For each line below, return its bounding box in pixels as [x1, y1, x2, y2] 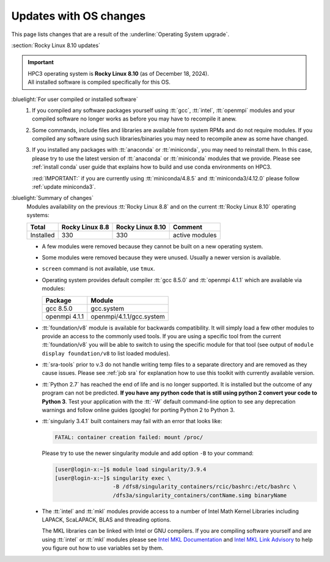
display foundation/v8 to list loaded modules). [42, 349, 170, 357]
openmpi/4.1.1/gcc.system [90, 312, 165, 320]
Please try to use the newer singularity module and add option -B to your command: [42, 449, 254, 457]
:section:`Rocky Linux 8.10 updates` [11, 42, 101, 49]
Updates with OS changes [11, 9, 146, 23]
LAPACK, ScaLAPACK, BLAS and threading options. [42, 516, 171, 523]
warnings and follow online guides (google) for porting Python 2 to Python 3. [42, 407, 235, 414]
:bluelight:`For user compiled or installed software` [11, 95, 139, 103]
